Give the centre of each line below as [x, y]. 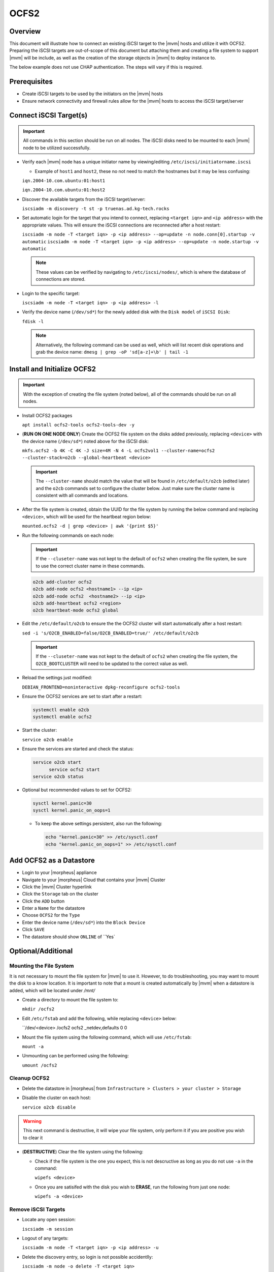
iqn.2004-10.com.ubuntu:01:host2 [64, 190]
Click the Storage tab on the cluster [60, 894]
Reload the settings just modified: [57, 678]
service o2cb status [58, 776]
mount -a [33, 1046]
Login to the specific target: [51, 293]
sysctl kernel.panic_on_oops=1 [72, 811]
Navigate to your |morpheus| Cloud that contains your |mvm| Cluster [94, 880]
